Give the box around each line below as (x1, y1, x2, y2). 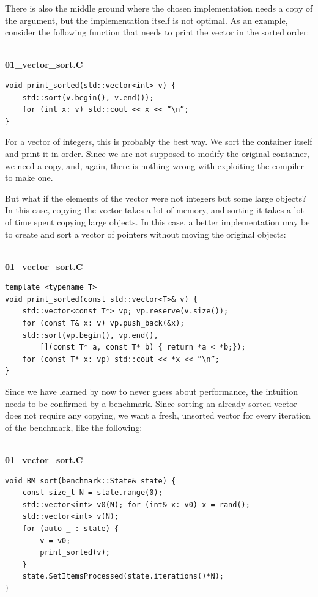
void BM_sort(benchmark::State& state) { (5, 476, 176, 485)
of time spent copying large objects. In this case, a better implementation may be (5, 215, 310, 228)
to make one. (5, 171, 53, 184)
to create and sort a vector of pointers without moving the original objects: (5, 227, 286, 240)
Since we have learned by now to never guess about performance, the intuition (5, 385, 298, 398)
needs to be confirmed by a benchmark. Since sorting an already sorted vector (5, 397, 297, 409)
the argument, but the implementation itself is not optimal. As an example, (5, 13, 288, 26)
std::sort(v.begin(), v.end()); (22, 93, 154, 102)
